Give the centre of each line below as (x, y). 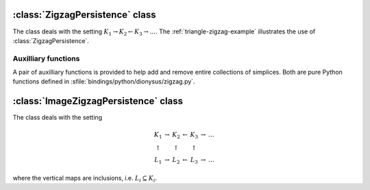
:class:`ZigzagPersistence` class (84, 15)
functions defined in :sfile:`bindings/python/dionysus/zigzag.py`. (104, 81)
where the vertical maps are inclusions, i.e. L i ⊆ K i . (85, 179)
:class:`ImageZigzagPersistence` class (98, 101)
